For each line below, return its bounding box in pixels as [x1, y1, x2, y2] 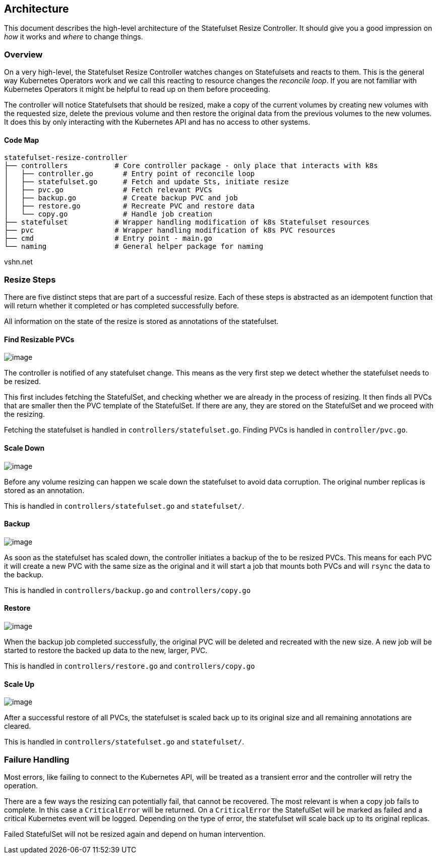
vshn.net [4, 257, 33, 266]
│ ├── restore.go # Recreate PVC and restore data [4, 202, 255, 210]
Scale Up [4, 679, 35, 688]
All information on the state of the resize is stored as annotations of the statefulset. [4, 317, 279, 326]
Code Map [4, 135, 39, 144]
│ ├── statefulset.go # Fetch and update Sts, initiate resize [4, 178, 289, 186]
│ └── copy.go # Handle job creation [4, 210, 213, 219]
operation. [4, 781, 38, 790]
